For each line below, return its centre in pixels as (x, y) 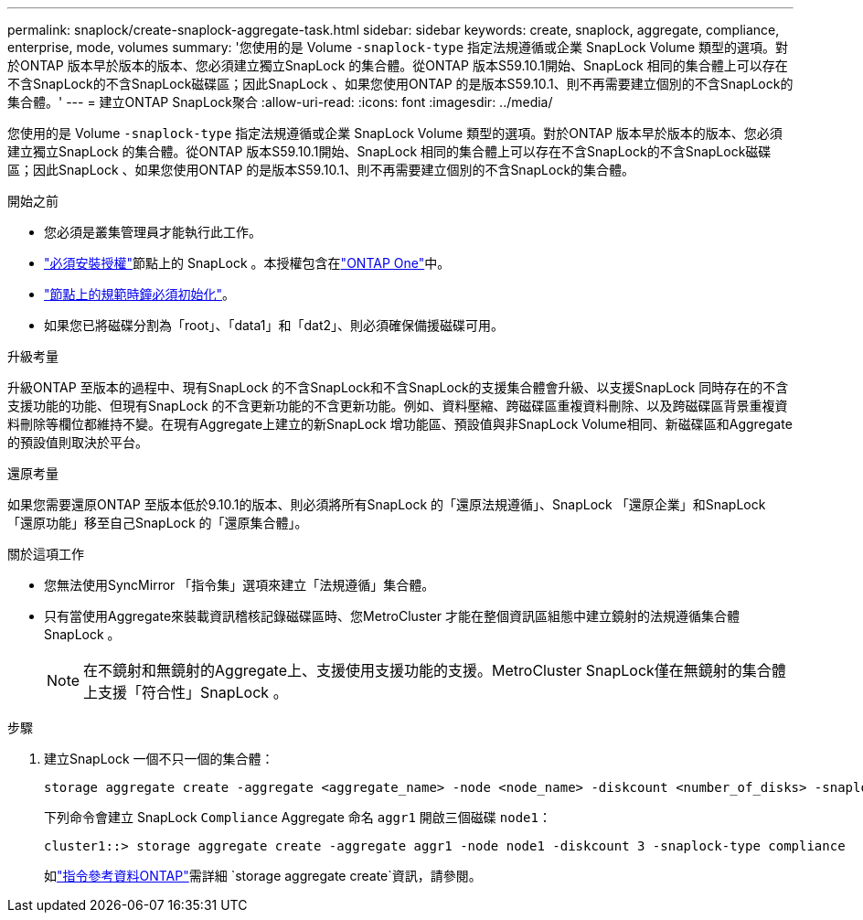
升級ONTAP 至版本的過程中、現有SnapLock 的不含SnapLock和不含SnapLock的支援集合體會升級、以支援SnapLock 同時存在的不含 (398, 387)
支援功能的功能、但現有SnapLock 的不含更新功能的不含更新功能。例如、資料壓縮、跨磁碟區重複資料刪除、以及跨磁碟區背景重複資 (398, 406)
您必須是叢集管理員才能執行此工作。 (153, 232)
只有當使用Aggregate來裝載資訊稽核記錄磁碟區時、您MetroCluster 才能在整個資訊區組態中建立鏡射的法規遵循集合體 (392, 616)
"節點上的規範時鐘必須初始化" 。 (140, 294)
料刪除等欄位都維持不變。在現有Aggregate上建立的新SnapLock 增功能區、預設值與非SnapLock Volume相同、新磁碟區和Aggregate (400, 424)
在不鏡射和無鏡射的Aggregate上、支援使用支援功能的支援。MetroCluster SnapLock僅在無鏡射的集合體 (435, 670)
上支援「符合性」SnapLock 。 (186, 692)
